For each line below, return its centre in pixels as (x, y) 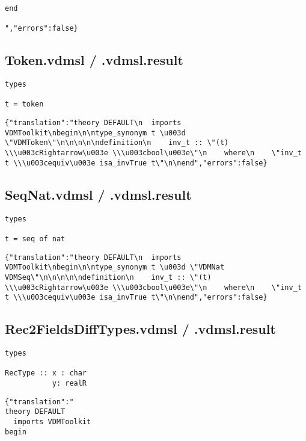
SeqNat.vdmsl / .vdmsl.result (98, 194)
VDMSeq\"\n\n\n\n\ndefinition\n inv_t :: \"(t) (108, 277)
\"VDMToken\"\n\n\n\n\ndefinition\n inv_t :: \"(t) (117, 143)
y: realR (69, 384)
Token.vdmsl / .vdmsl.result (94, 60)
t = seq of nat (35, 239)
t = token (24, 104)
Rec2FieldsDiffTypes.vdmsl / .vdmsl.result (140, 329)
